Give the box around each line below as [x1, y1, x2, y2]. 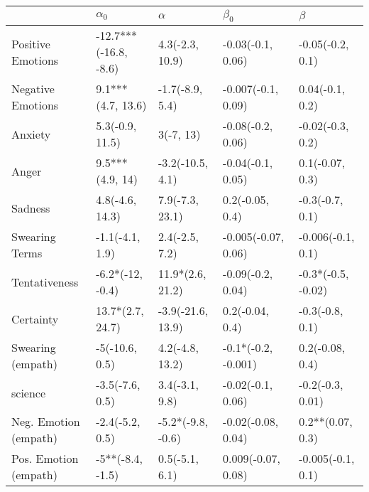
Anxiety [11, 125, 51, 142]
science [11, 384, 46, 401]
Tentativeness [11, 273, 79, 290]
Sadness [11, 199, 50, 216]
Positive [11, 35, 50, 52]
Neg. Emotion [11, 413, 80, 430]
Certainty [11, 310, 59, 327]
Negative [11, 80, 55, 97]
